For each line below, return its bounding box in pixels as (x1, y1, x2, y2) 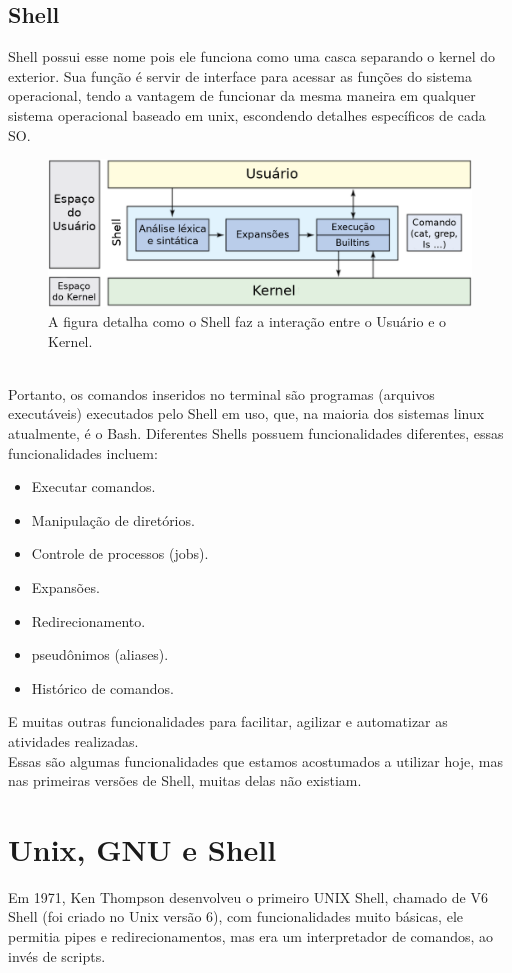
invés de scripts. (8, 945, 106, 966)
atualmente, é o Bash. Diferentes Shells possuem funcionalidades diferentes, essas (8, 422, 504, 443)
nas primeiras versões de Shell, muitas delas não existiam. (8, 770, 362, 791)
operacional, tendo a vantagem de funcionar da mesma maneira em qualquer (8, 85, 476, 106)
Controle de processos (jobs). (31, 543, 209, 564)
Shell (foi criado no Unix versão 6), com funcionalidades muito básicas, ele (8, 906, 463, 927)
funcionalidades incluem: (8, 442, 158, 463)
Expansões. (31, 576, 100, 597)
